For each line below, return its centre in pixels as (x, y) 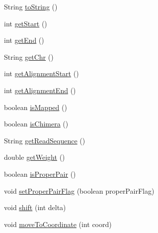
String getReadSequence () (45, 140)
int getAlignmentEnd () (40, 90)
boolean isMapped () (36, 107)
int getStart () (26, 23)
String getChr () (29, 57)
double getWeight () (35, 157)
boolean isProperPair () (40, 174)
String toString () (31, 6)
